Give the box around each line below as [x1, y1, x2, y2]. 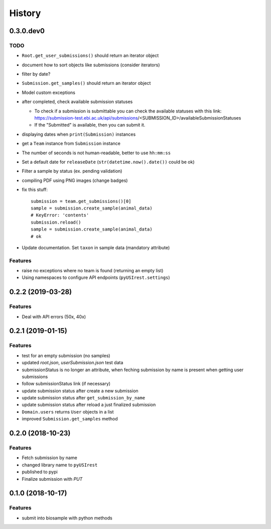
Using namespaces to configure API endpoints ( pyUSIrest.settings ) [22, 274, 170, 281]
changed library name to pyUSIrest [22, 462, 98, 468]
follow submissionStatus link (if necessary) [22, 381, 110, 387]
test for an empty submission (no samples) [22, 352, 110, 359]
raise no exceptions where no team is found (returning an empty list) [22, 268, 164, 274]
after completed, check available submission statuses [22, 98, 133, 105]
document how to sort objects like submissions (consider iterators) [22, 62, 160, 68]
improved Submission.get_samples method [22, 416, 118, 422]
